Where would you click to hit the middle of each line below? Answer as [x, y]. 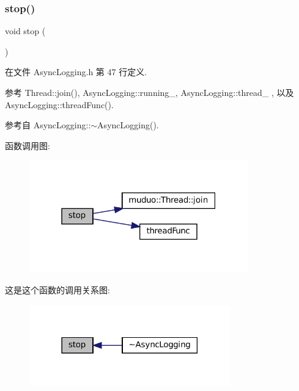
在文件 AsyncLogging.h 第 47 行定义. [76, 72]
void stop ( [25, 31]
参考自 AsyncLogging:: [48, 125]
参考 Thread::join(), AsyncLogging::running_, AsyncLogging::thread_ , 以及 [149, 92]
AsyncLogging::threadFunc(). [59, 104]
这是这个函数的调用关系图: [57, 290]
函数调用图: [28, 145]
